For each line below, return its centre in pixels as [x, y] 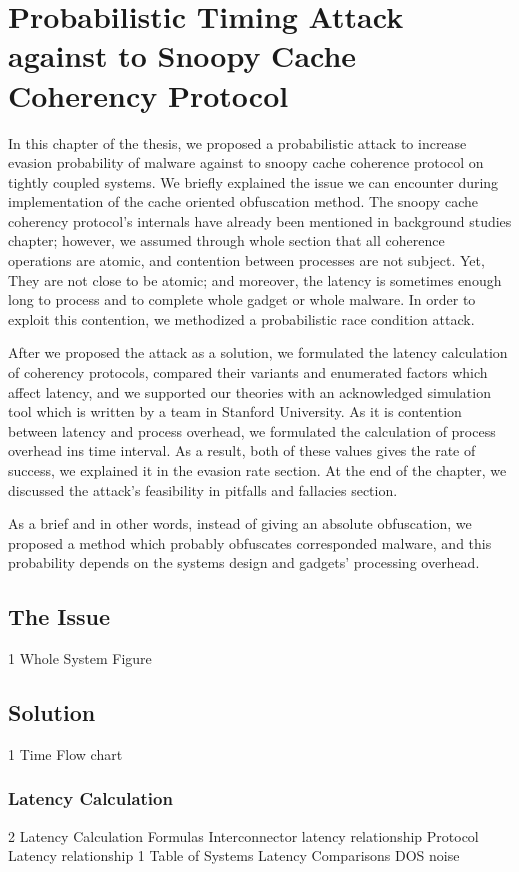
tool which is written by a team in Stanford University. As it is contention [235, 411]
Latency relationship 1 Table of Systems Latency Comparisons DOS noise [234, 855]
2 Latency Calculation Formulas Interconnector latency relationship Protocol [243, 835]
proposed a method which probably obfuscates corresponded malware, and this [250, 542]
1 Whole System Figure [80, 658]
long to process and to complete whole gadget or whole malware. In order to [242, 299]
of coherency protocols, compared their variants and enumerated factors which [248, 372]
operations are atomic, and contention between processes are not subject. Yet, [246, 260]
